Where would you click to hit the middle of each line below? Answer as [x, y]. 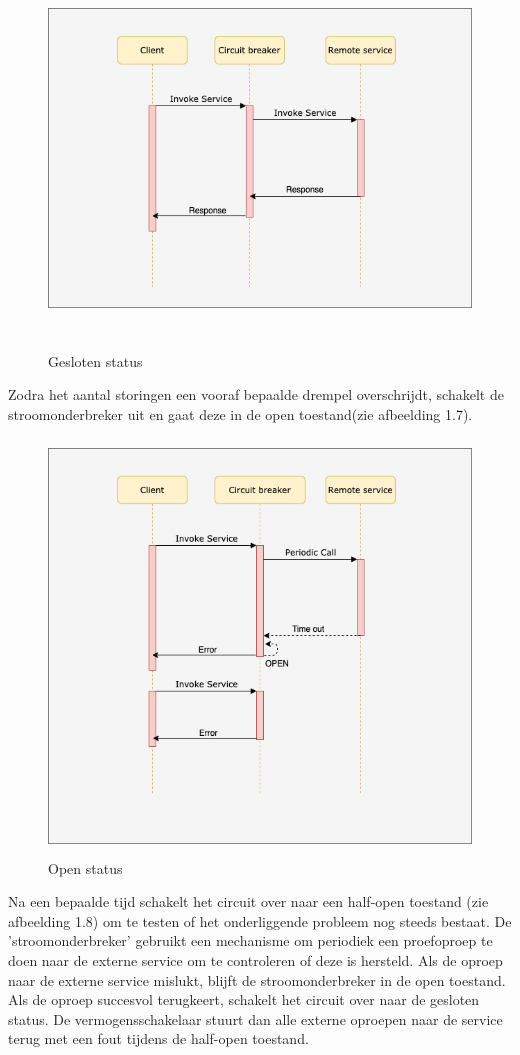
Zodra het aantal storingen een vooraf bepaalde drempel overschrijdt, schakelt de [256, 394]
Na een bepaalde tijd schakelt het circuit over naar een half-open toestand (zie [248, 901]
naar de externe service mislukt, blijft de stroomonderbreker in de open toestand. [257, 979]
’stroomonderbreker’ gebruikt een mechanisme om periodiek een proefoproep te [250, 940]
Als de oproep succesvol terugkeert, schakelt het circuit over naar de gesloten [244, 999]
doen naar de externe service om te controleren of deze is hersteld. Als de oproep [255, 960]
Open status [85, 867]
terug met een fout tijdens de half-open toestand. [158, 1038]
